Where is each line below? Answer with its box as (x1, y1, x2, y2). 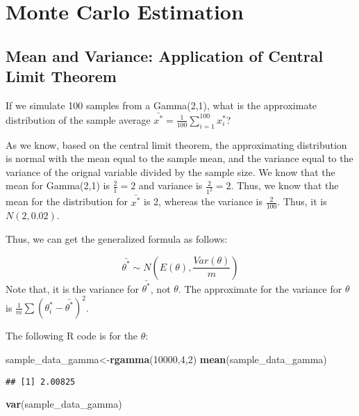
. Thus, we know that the (231, 178, 339, 193)
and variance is (138, 178, 203, 193)
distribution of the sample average (6, 112, 151, 127)
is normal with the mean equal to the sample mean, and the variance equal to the (6, 151, 353, 166)
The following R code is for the (6, 328, 138, 343)
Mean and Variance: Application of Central (6, 45, 324, 66)
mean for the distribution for (6, 194, 128, 209)
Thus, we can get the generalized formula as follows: (6, 232, 228, 246)
